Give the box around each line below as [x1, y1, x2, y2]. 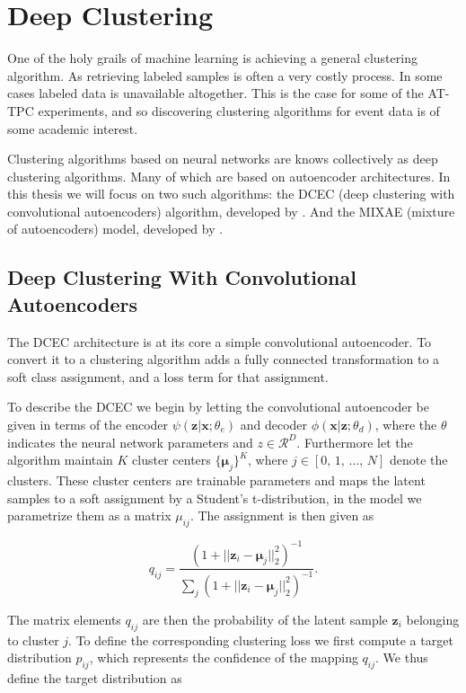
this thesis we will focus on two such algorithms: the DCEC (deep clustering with [7, 184, 455, 203]
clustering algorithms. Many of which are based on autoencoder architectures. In [7, 166, 451, 185]
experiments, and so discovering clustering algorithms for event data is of [38, 101, 440, 120]
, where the [374, 415, 437, 434]
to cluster [7, 630, 59, 649]
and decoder [240, 415, 308, 434]
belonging [406, 609, 460, 628]
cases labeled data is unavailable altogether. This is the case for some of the [7, 84, 424, 102]
